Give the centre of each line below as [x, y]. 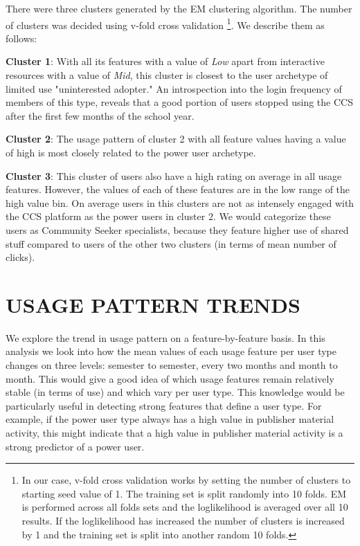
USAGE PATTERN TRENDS [153, 304]
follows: [21, 38]
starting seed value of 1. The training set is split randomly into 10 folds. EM [184, 493]
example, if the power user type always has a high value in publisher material [170, 419]
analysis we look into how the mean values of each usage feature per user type [171, 351]
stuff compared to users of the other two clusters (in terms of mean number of [171, 243]
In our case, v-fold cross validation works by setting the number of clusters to [186, 480]
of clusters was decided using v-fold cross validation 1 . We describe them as [165, 24]
